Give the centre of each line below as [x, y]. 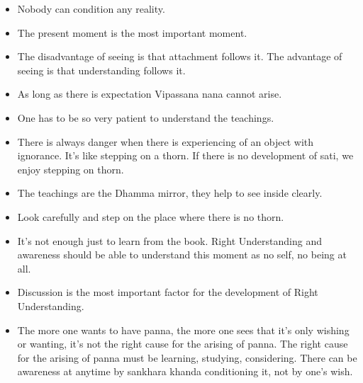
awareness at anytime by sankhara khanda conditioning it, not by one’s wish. [185, 371]
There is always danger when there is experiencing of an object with [166, 141]
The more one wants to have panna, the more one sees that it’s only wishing [183, 330]
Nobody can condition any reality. [91, 8]
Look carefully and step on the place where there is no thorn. [151, 216]
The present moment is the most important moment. [132, 32]
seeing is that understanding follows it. [101, 70]
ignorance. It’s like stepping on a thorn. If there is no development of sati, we [185, 155]
